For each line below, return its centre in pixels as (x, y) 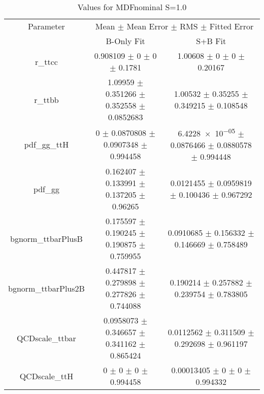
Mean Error (147, 26)
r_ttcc (46, 61)
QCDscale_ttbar (46, 338)
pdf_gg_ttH (46, 144)
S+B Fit (211, 41)
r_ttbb (46, 99)
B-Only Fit (125, 41)
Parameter (46, 26)
